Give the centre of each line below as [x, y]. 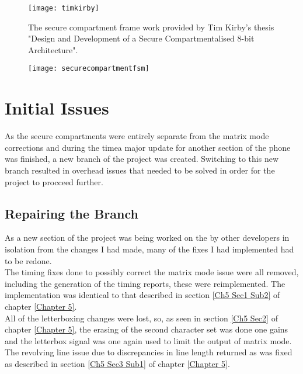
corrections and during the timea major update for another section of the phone [148, 147]
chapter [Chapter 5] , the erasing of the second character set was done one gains [147, 329]
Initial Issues [57, 108]
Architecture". [53, 49]
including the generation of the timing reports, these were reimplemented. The [145, 283]
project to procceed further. [54, 181]
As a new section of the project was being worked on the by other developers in [147, 238]
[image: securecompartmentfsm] [89, 69]
